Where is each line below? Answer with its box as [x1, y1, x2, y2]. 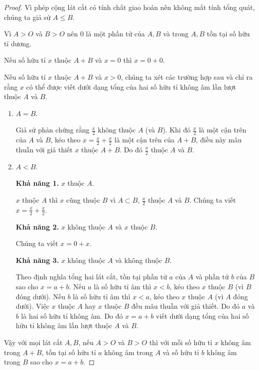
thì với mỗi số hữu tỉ [149, 337, 212, 348]
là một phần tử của [86, 28, 145, 39]
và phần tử [195, 271, 229, 282]
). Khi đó [162, 124, 191, 135]
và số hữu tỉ [162, 347, 199, 357]
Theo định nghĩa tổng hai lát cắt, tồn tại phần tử [15, 271, 167, 282]
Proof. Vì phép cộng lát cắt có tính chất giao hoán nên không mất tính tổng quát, [4, 2, 255, 12]
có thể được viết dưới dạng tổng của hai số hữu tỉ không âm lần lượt [26, 81, 236, 92]
